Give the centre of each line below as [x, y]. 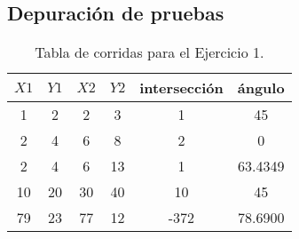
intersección [181, 88]
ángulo [261, 88]
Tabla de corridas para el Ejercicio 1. [149, 52]
